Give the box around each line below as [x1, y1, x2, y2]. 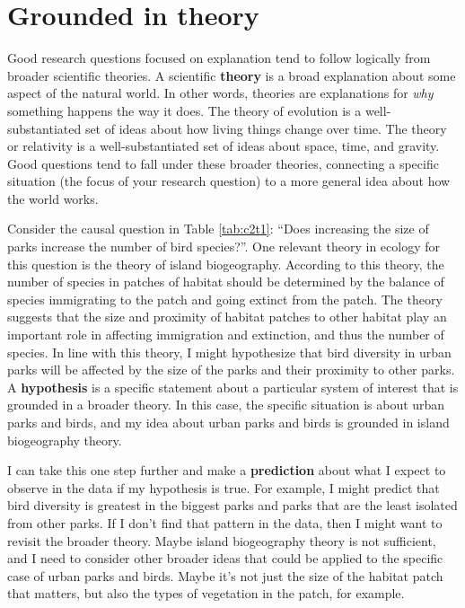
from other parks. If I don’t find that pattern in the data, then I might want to [7, 513, 443, 532]
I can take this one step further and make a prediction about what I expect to [7, 461, 446, 480]
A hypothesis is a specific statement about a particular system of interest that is [7, 377, 459, 396]
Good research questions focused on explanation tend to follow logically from [7, 48, 431, 67]
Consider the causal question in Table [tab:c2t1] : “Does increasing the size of [7, 219, 429, 238]
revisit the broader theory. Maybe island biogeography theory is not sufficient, [7, 531, 436, 550]
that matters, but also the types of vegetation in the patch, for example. [7, 584, 405, 603]
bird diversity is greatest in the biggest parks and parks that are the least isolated [7, 496, 458, 515]
